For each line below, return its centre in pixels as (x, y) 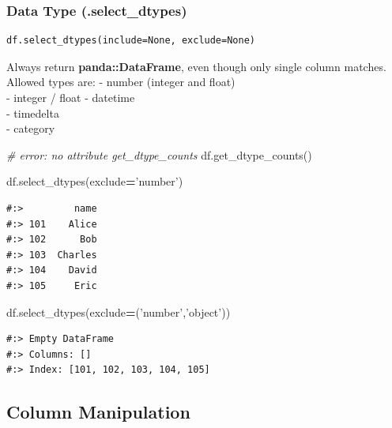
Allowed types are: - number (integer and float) (121, 82)
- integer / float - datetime (71, 97)
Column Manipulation (98, 412)
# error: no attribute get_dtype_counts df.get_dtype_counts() (159, 154)
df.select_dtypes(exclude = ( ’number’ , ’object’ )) (119, 312)
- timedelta (33, 113)
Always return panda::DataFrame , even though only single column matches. (196, 66)
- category (31, 128)
